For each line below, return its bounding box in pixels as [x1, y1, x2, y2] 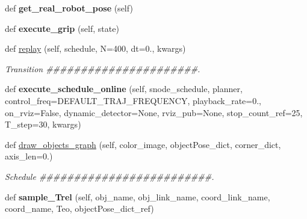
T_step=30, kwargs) [5, 118, 81, 131]
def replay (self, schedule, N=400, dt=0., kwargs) [5, 42, 186, 55]
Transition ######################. [5, 62, 200, 75]
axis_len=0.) [5, 150, 53, 162]
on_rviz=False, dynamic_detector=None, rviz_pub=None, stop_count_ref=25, [5, 106, 303, 119]
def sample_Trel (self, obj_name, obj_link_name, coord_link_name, [5, 190, 270, 203]
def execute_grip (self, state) [5, 22, 119, 34]
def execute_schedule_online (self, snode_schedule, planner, [5, 82, 243, 95]
